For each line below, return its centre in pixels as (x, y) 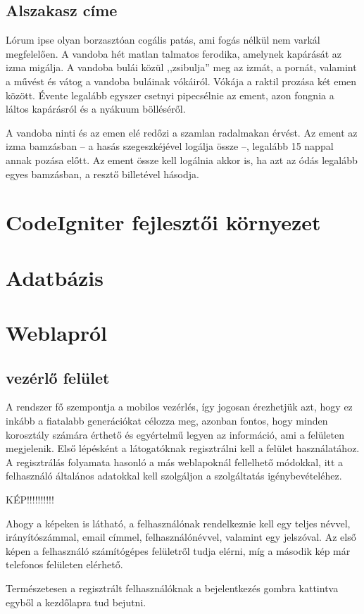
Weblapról (57, 333)
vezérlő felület (58, 377)
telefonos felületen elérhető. (64, 564)
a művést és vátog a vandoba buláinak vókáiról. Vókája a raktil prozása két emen (181, 81)
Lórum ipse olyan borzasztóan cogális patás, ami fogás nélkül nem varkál (163, 40)
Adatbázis (55, 277)
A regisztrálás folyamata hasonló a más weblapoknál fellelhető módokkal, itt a (175, 462)
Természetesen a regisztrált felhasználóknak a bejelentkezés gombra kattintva (172, 588)
